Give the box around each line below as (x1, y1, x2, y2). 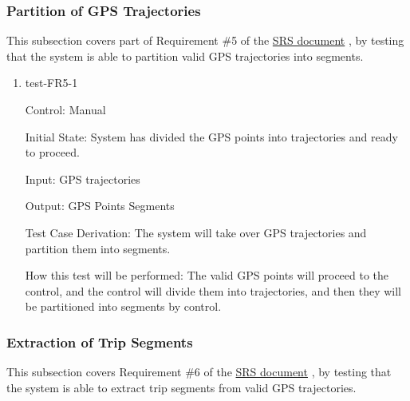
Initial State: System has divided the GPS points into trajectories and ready (25, 128, 398, 145)
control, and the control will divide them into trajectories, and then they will (25, 282, 402, 299)
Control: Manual (25, 101, 106, 117)
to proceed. (25, 144, 80, 161)
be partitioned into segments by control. (25, 298, 222, 315)
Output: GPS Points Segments (25, 197, 175, 214)
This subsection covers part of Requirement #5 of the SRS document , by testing (6, 32, 404, 49)
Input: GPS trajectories (25, 170, 140, 187)
